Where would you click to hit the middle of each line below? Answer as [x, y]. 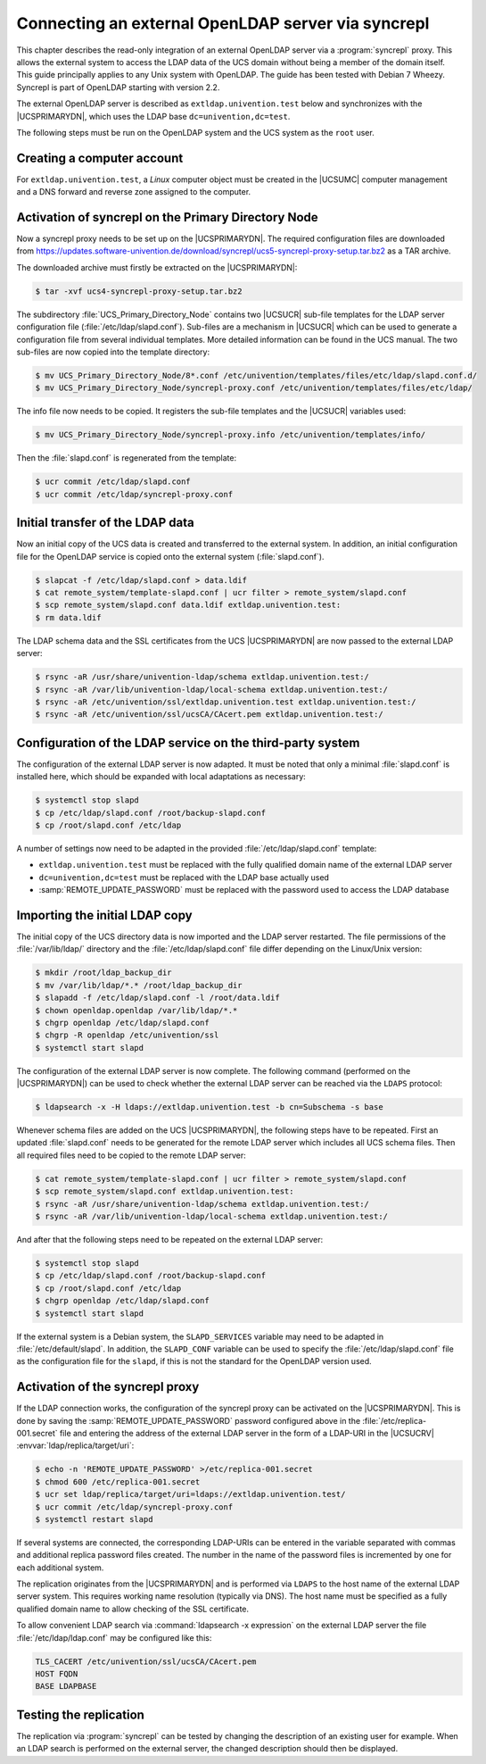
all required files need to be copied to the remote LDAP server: [132, 1155]
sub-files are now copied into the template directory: [113, 352]
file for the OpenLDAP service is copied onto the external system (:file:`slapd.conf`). [170, 556]
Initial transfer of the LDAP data [106, 523]
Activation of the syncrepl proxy [108, 1387]
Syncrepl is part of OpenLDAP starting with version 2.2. [118, 87]
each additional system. [60, 1568]
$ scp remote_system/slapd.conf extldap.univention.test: [165, 1191]
